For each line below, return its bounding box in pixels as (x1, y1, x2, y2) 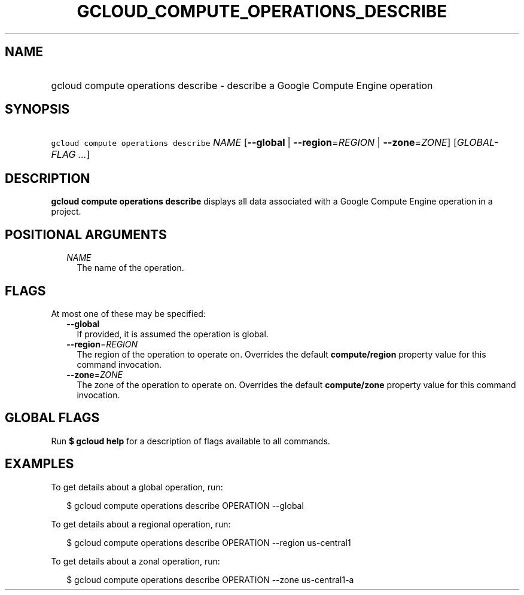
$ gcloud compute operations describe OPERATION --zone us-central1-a (66, 574, 354, 585)
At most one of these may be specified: (51, 308, 206, 319)
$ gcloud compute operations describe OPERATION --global (66, 500, 304, 511)
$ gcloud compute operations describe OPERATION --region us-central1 (66, 537, 351, 548)
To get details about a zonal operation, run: (51, 556, 220, 566)
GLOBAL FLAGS (5, 410, 100, 426)
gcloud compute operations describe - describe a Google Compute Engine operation (51, 79, 433, 91)
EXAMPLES (5, 456, 74, 472)
